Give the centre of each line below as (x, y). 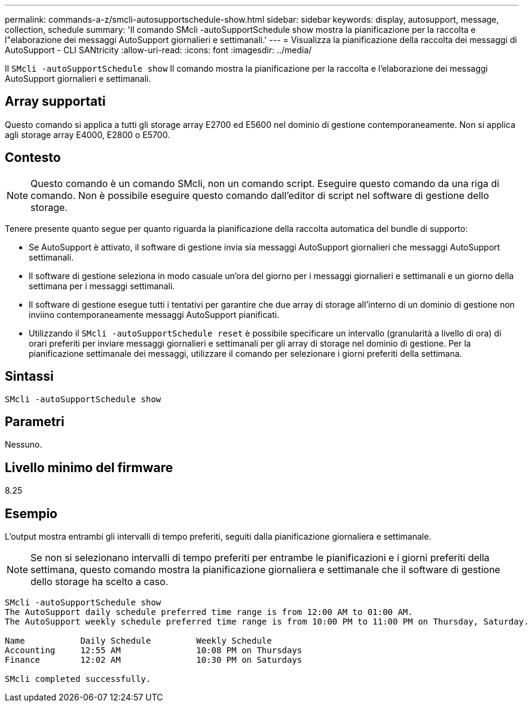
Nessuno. (24, 445)
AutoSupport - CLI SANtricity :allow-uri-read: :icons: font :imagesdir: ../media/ (158, 50)
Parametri (35, 421)
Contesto (33, 158)
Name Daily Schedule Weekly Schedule (138, 641)
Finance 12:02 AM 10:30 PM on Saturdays (154, 660)
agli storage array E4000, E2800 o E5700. (88, 134)
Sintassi (29, 377)
